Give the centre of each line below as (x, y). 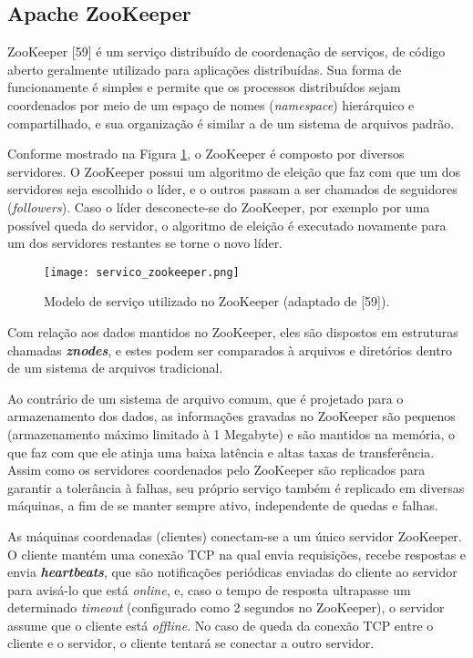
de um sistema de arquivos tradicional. (115, 368)
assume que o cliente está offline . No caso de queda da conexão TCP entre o (221, 625)
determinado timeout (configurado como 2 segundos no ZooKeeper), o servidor (226, 607)
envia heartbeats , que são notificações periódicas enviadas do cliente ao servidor (232, 572)
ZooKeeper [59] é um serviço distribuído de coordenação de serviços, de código (226, 51)
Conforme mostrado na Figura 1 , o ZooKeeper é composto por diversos (206, 154)
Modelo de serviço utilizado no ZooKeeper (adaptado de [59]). (217, 301)
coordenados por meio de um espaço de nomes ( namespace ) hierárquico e (211, 104)
